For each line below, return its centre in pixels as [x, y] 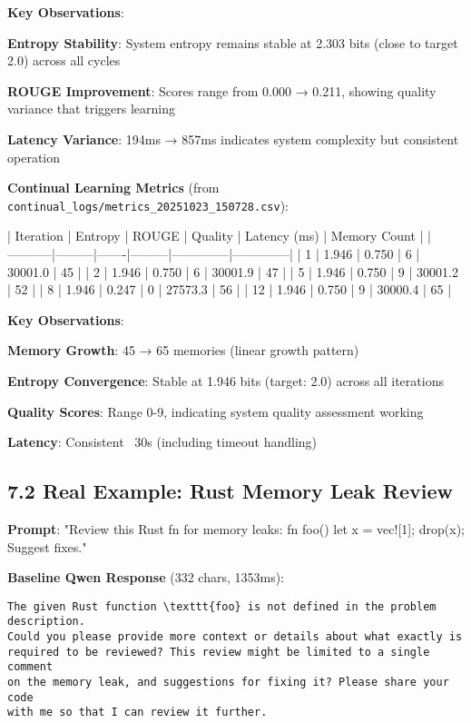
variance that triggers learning [91, 109]
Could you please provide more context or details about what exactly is [235, 637]
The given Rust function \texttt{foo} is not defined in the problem [222, 606]
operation [34, 157]
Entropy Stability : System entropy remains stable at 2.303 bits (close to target [233, 42]
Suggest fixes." [47, 546]
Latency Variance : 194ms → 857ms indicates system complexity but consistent [233, 139]
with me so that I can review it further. [137, 713]
